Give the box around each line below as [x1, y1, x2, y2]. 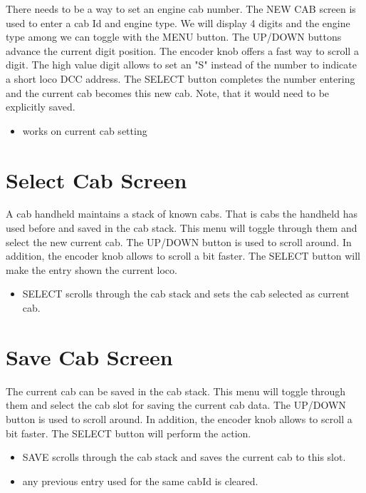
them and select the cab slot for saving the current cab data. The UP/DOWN [6, 397, 346, 412]
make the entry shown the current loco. [6, 262, 177, 277]
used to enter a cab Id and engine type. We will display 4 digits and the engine [6, 15, 350, 30]
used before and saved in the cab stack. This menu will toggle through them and [6, 220, 357, 235]
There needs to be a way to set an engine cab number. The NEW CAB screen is [6, 1, 356, 16]
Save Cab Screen [6, 342, 173, 371]
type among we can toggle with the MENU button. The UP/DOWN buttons [6, 29, 342, 44]
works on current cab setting [22, 123, 147, 138]
